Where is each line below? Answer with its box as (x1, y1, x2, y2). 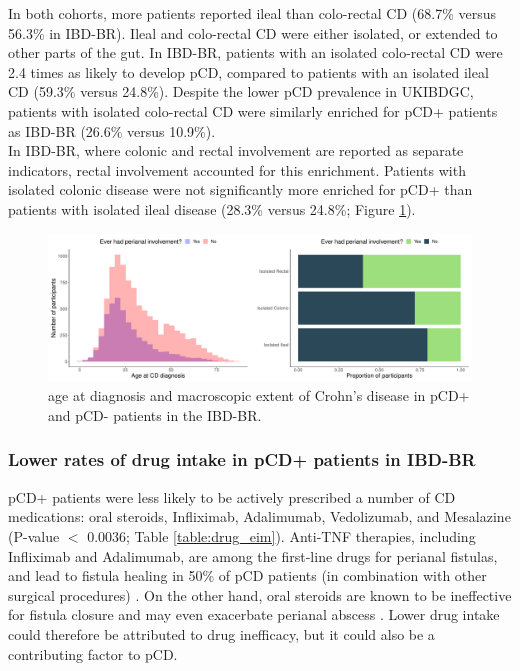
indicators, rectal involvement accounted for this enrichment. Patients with (8, 159, 466, 180)
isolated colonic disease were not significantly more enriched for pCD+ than (8, 179, 473, 200)
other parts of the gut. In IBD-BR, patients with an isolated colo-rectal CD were (8, 42, 503, 63)
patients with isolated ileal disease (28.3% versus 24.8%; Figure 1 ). (8, 198, 416, 219)
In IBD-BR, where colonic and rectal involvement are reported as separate (8, 140, 464, 161)
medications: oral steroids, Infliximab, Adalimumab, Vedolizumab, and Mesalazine (8, 506, 511, 527)
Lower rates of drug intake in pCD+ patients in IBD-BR (8, 447, 476, 472)
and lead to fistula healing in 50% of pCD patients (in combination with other (8, 565, 487, 586)
